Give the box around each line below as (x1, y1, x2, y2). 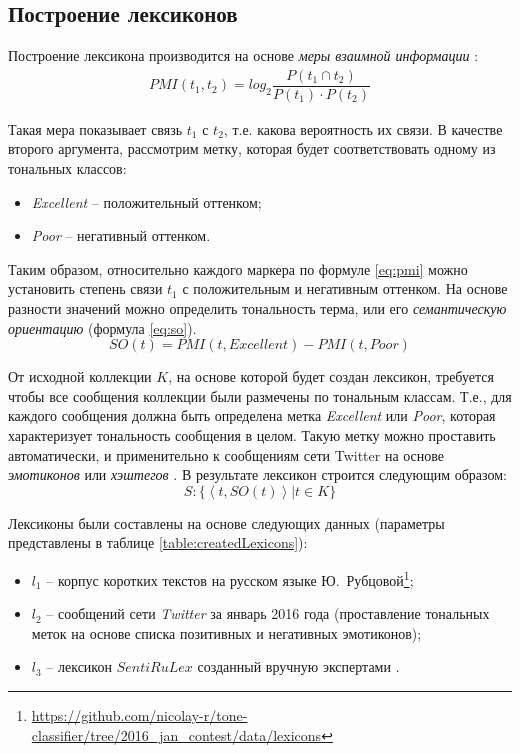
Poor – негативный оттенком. (31, 225, 211, 246)
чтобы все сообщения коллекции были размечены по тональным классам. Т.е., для (8, 385, 512, 406)
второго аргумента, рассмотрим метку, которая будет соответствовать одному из (8, 138, 496, 159)
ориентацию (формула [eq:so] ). (8, 317, 197, 338)
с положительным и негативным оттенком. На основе (182, 278, 508, 299)
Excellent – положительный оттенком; (31, 191, 262, 212)
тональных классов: (8, 158, 127, 179)
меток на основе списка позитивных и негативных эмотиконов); (31, 622, 422, 643)
